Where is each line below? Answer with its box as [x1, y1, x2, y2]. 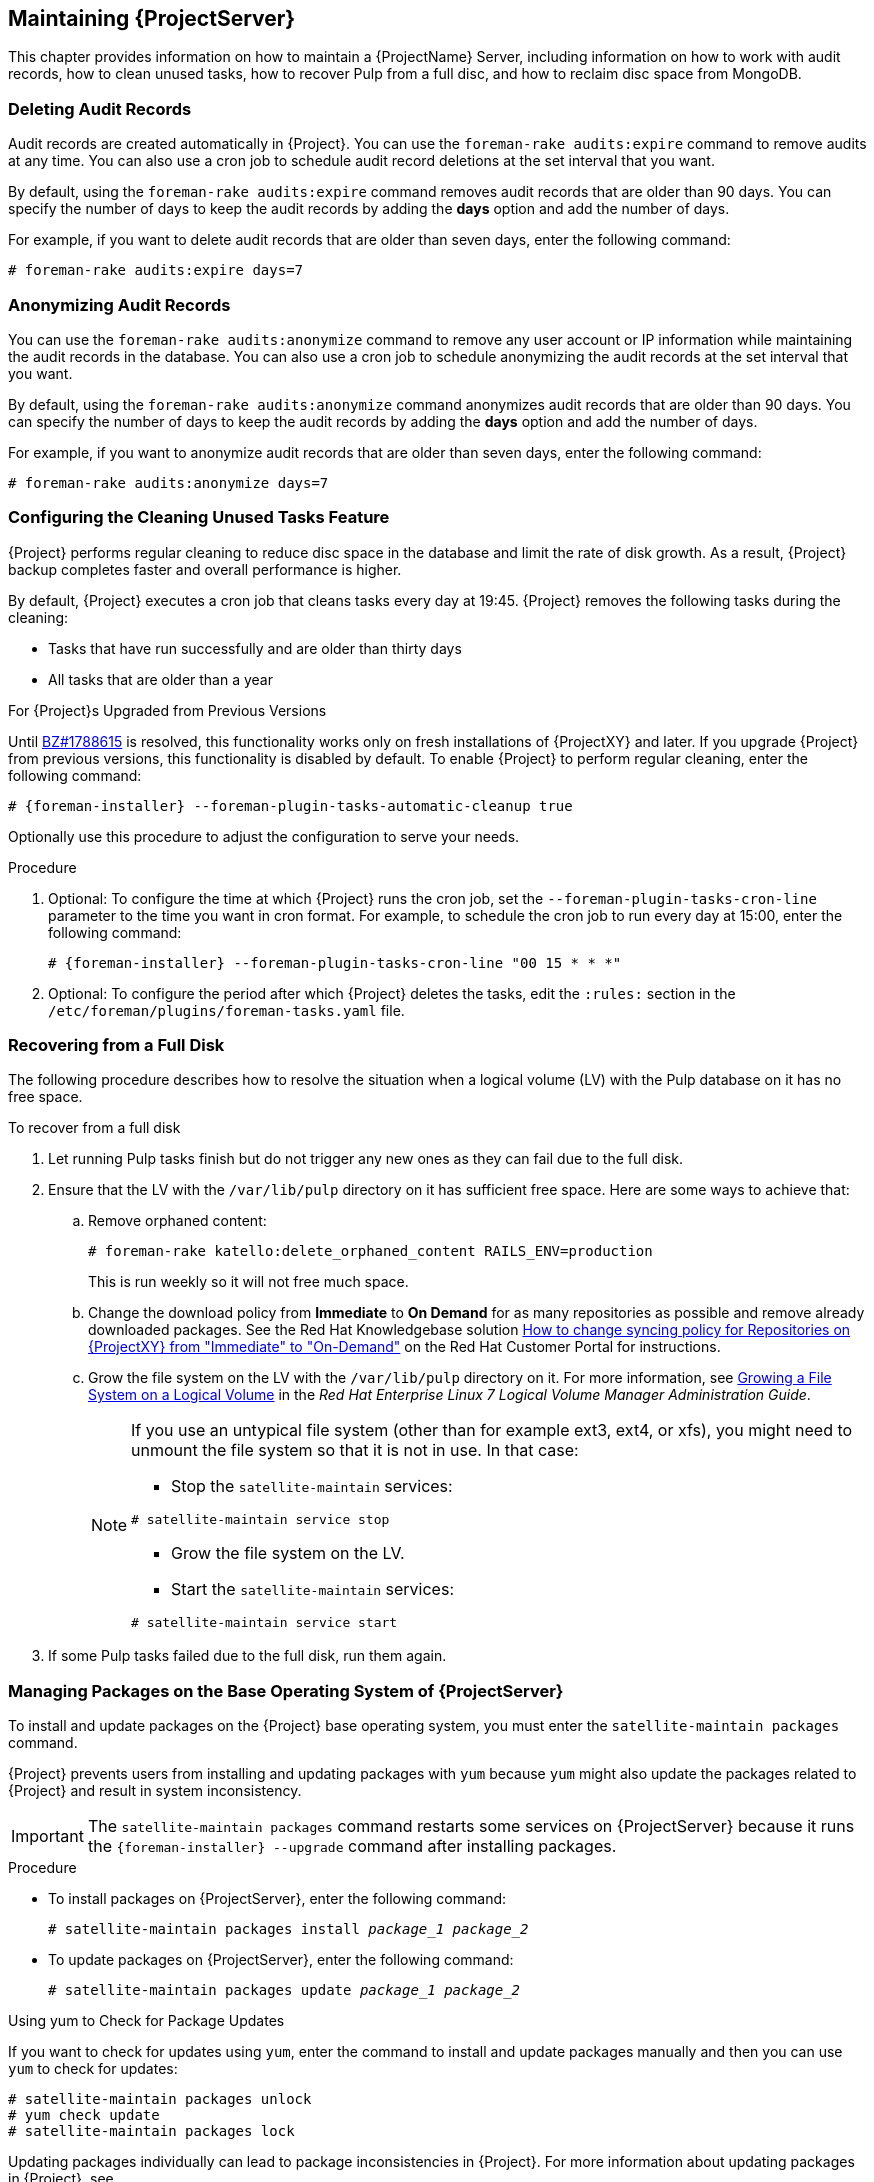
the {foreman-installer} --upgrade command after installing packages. [87, 1836, 617, 1857]
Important [11, 1826, 84, 1847]
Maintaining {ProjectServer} [8, 6, 296, 31]
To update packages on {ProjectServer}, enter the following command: [48, 1951, 514, 1969]
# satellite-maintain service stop [131, 1512, 390, 1528]
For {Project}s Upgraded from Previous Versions [8, 701, 327, 719]
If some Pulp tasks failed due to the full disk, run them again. [48, 1647, 447, 1665]
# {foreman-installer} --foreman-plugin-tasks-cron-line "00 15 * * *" [48, 954, 622, 971]
